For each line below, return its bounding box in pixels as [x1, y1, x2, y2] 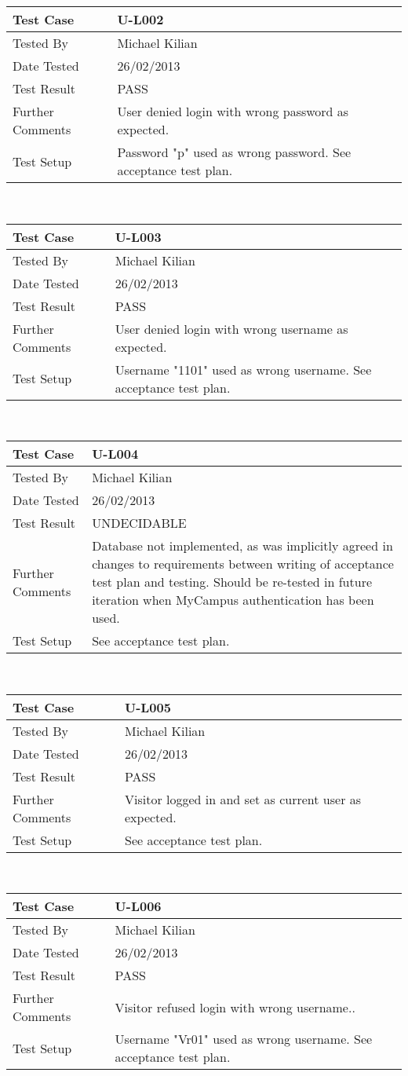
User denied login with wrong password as [117, 102, 349, 120]
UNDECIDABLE [92, 514, 187, 533]
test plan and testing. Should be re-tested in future [92, 573, 373, 591]
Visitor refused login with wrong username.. [115, 997, 355, 1016]
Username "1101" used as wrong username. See [115, 360, 372, 379]
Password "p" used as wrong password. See [117, 143, 352, 161]
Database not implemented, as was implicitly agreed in [92, 536, 393, 555]
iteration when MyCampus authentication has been [92, 591, 374, 609]
